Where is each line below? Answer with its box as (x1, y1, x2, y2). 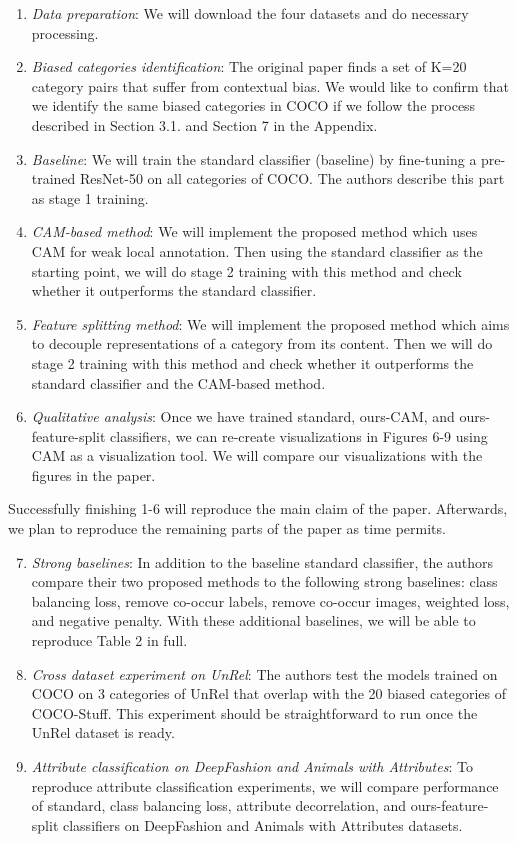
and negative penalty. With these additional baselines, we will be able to (31, 610, 476, 631)
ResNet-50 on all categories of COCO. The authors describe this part (80, 168, 505, 189)
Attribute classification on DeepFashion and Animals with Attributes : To (31, 756, 473, 776)
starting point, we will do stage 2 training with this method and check (31, 260, 462, 281)
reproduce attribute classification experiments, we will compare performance (31, 775, 499, 796)
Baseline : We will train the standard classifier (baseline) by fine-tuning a (31, 148, 477, 169)
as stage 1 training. (31, 187, 149, 208)
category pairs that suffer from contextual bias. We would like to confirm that (31, 75, 509, 96)
